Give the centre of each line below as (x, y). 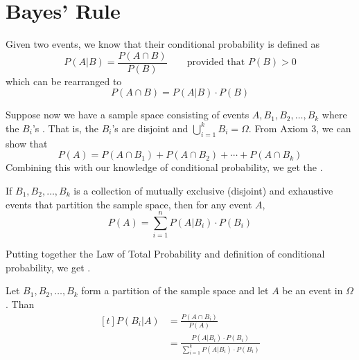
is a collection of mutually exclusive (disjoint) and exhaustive (203, 190)
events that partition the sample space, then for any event (129, 204)
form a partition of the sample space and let (175, 290)
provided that (216, 63)
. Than (20, 304)
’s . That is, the (65, 128)
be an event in (313, 290)
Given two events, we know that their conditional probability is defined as (163, 44)
